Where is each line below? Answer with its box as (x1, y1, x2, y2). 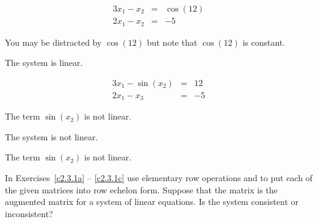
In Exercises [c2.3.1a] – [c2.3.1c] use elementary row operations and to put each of (5, 171, 313, 184)
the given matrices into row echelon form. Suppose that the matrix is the (5, 183, 278, 196)
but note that (146, 35, 198, 48)
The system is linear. (5, 56, 83, 69)
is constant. (242, 35, 286, 48)
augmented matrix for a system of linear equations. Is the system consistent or (5, 195, 298, 208)
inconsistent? (5, 207, 53, 220)
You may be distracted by (5, 35, 102, 48)
